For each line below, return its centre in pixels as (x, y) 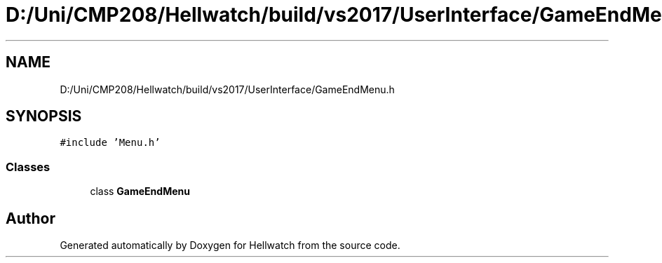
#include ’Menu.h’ (110, 143)
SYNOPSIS (44, 116)
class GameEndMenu (140, 191)
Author (31, 218)
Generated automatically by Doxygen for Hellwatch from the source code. (230, 245)
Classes (28, 167)
